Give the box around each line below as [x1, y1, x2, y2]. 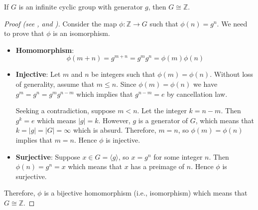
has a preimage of [130, 161, 185, 172]
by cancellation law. [167, 88, 228, 99]
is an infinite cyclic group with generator [18, 1, 143, 11]
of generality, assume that [15, 79, 95, 89]
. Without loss [210, 69, 254, 79]
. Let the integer [137, 105, 187, 116]
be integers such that [91, 69, 155, 79]
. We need [217, 18, 248, 28]
